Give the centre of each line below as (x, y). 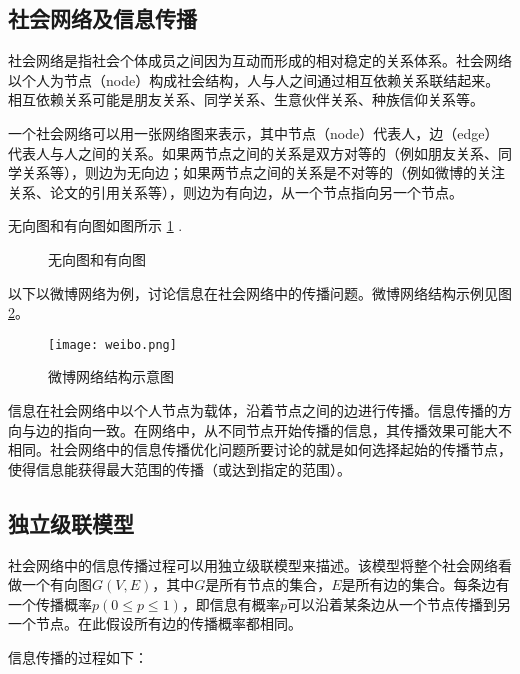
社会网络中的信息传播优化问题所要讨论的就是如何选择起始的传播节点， (280, 449)
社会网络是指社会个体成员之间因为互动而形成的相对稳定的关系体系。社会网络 (260, 60)
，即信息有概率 (230, 603)
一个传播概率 (50, 603)
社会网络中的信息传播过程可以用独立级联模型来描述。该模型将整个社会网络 (253, 564)
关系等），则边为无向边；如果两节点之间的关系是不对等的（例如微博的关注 (263, 172)
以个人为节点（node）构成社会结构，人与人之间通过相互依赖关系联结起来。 (254, 79)
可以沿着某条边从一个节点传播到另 (398, 603)
